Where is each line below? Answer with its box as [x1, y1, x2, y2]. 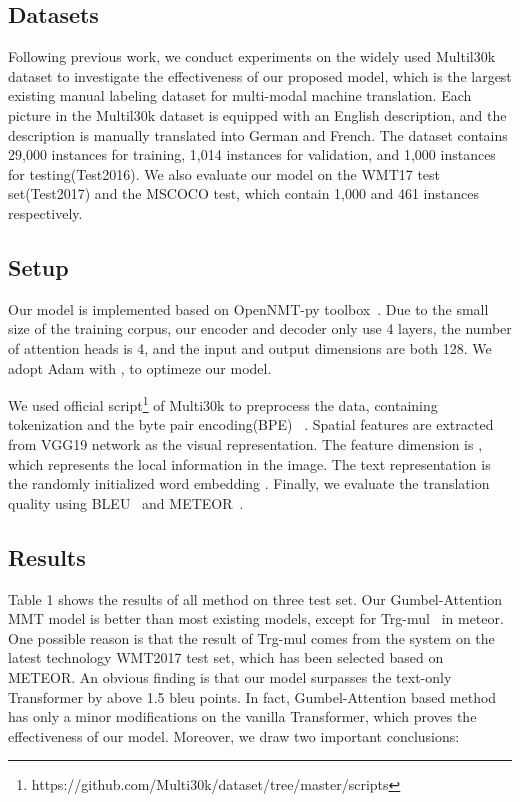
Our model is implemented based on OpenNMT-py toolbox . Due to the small [8, 298, 489, 319]
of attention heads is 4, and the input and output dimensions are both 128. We [8, 337, 492, 358]
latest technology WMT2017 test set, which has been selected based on [8, 647, 444, 668]
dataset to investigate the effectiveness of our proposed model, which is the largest [8, 65, 512, 86]
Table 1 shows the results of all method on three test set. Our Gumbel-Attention [8, 588, 503, 609]
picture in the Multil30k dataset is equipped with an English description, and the [8, 104, 507, 125]
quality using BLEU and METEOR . [8, 492, 244, 513]
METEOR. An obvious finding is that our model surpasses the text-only [8, 666, 452, 687]
